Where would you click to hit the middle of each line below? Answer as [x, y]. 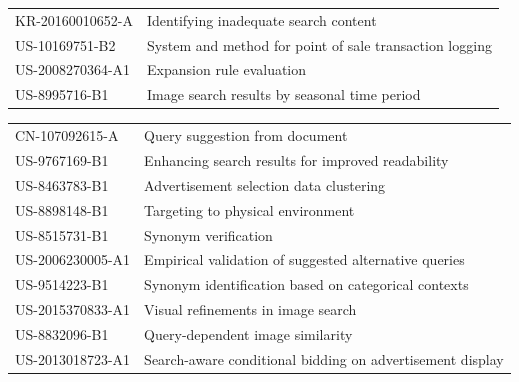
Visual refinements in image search [250, 309]
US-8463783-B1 [62, 184]
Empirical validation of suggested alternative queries [304, 259]
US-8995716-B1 [62, 94]
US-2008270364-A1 [73, 69]
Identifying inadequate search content [262, 19]
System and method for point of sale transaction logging [319, 44]
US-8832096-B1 [62, 333]
